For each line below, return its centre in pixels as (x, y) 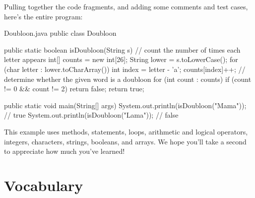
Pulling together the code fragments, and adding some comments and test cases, (126, 6)
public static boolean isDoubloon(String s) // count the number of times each (122, 49)
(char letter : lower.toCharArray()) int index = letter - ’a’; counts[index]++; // (125, 69)
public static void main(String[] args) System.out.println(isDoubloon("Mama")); (125, 105)
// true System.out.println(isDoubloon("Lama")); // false (91, 115)
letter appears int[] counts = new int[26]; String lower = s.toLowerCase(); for (121, 59)
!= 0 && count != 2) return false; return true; (74, 89)
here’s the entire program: (43, 16)
